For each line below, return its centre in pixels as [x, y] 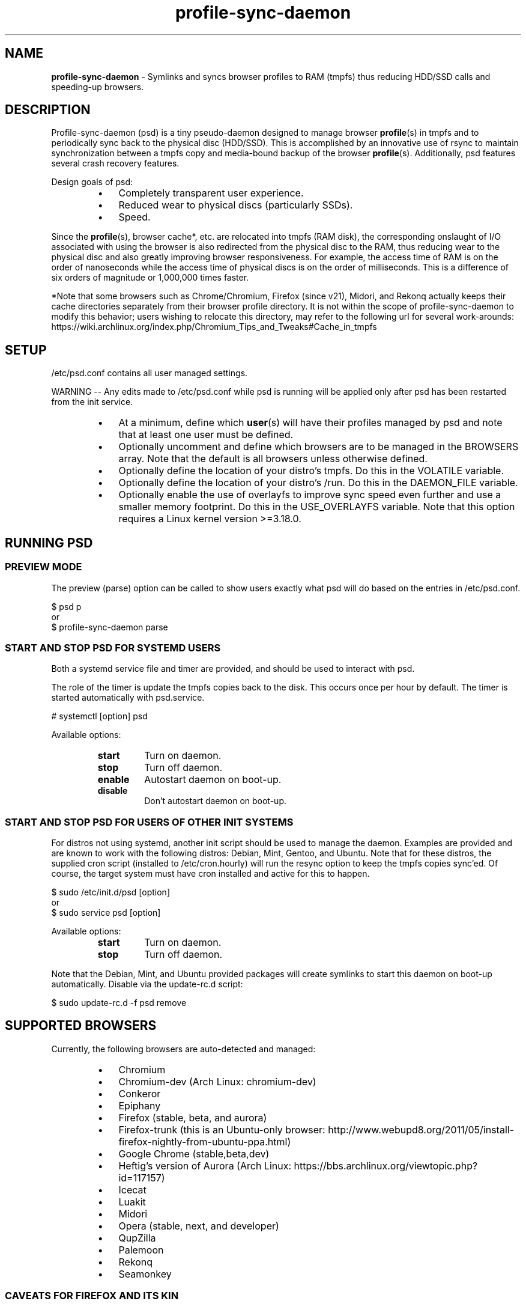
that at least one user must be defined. [206, 435]
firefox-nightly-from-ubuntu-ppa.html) [205, 1141]
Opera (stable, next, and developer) [199, 1226]
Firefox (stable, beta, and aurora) [193, 1117]
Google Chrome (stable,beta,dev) [194, 1153]
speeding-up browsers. [98, 87]
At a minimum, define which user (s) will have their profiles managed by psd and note [310, 423]
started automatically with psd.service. [128, 698]
